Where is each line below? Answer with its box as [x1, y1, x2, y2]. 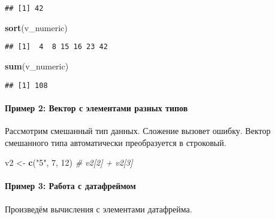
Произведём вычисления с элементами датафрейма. [5, 202, 192, 215]
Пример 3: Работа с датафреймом [5, 180, 136, 192]
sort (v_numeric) [5, 21, 68, 34]
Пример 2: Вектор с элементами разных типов [5, 101, 188, 114]
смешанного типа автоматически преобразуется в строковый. [5, 136, 226, 148]
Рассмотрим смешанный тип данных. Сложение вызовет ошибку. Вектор [5, 124, 271, 136]
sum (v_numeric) [5, 59, 69, 72]
